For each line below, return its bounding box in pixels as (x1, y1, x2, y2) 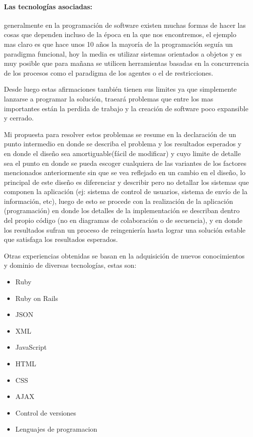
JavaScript (15, 342, 47, 352)
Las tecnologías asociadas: (4, 1, 93, 11)
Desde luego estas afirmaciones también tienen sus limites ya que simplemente (4, 84, 237, 94)
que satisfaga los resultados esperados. (4, 234, 118, 244)
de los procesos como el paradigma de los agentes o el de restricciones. (4, 67, 214, 78)
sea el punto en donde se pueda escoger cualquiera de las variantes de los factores (4, 158, 247, 168)
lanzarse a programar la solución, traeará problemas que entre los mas (4, 93, 214, 103)
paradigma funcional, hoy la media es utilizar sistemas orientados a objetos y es (4, 48, 242, 59)
